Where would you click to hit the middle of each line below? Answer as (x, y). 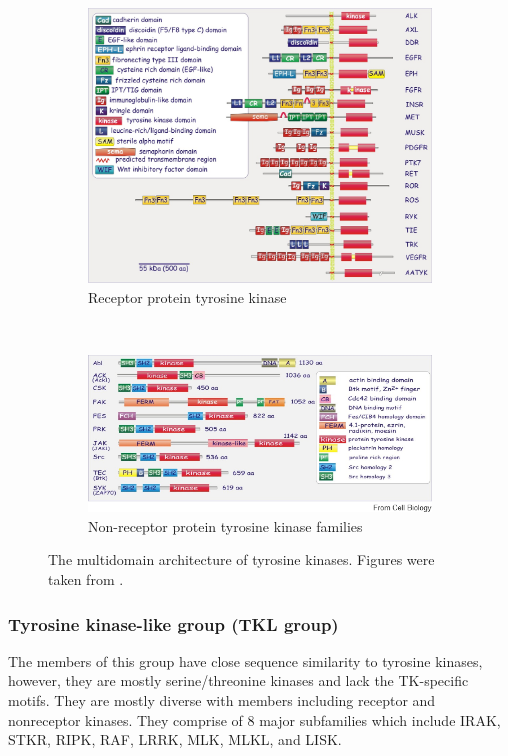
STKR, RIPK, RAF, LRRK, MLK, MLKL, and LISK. (175, 739)
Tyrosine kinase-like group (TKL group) (173, 623)
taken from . (86, 579)
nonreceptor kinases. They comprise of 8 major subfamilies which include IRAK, (254, 719)
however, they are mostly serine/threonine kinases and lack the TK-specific (238, 680)
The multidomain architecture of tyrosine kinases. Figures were (241, 559)
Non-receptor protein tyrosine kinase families (225, 525)
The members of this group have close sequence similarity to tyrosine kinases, (245, 660)
